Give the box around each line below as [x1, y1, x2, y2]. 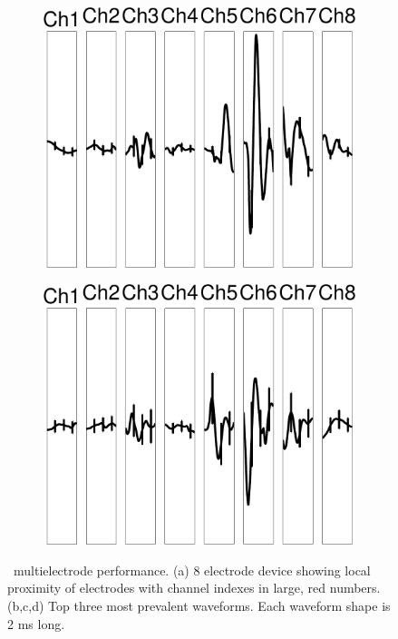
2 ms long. [7, 614, 65, 633]
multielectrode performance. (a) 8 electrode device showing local [13, 560, 371, 579]
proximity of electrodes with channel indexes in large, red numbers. [7, 578, 381, 597]
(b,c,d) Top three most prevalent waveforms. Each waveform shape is [7, 595, 391, 614]
